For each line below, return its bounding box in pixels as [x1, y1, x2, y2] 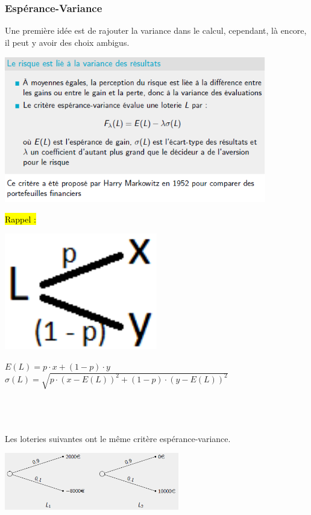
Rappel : [5, 212, 36, 225]
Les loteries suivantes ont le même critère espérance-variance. [5, 432, 231, 444]
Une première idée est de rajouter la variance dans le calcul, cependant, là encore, [5, 24, 307, 37]
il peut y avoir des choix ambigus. [5, 36, 130, 48]
